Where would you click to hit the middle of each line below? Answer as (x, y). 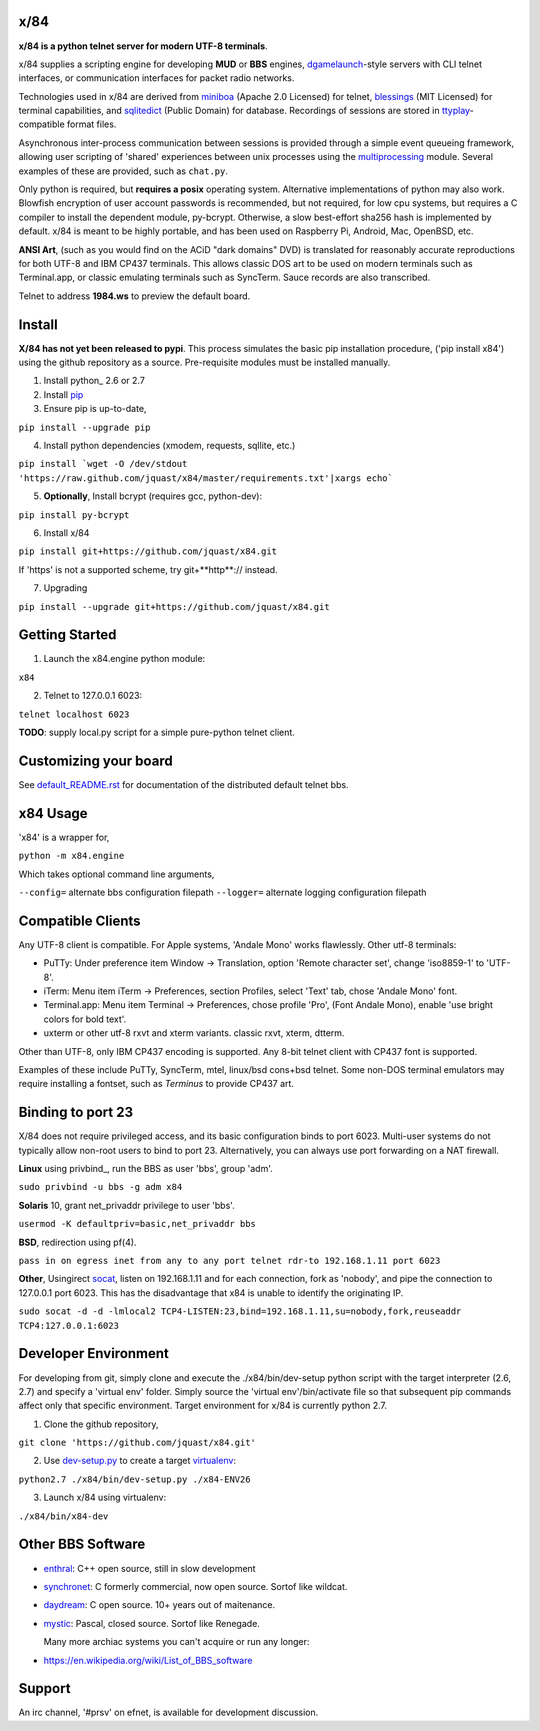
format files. (91, 124)
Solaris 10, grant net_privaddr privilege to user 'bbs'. (126, 1205)
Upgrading (65, 588)
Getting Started (67, 635)
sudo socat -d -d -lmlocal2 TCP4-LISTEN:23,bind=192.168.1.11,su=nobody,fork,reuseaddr (240, 1311)
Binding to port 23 (76, 1112)
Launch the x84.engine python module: (124, 659)
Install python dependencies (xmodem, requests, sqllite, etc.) (169, 446)
